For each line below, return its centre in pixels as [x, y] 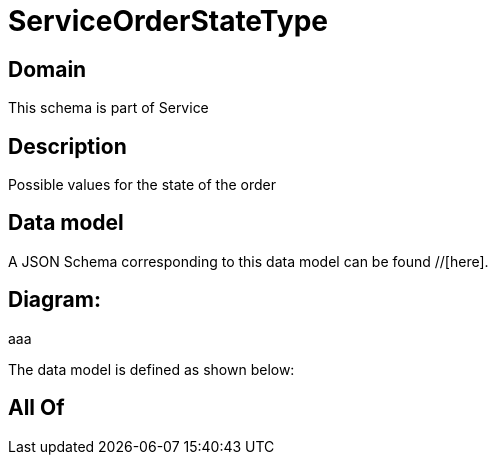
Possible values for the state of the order [142, 185]
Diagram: [54, 300]
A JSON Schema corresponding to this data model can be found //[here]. [248, 261]
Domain [47, 69]
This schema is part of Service [108, 108]
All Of [36, 408]
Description [67, 146]
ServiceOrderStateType [168, 21]
